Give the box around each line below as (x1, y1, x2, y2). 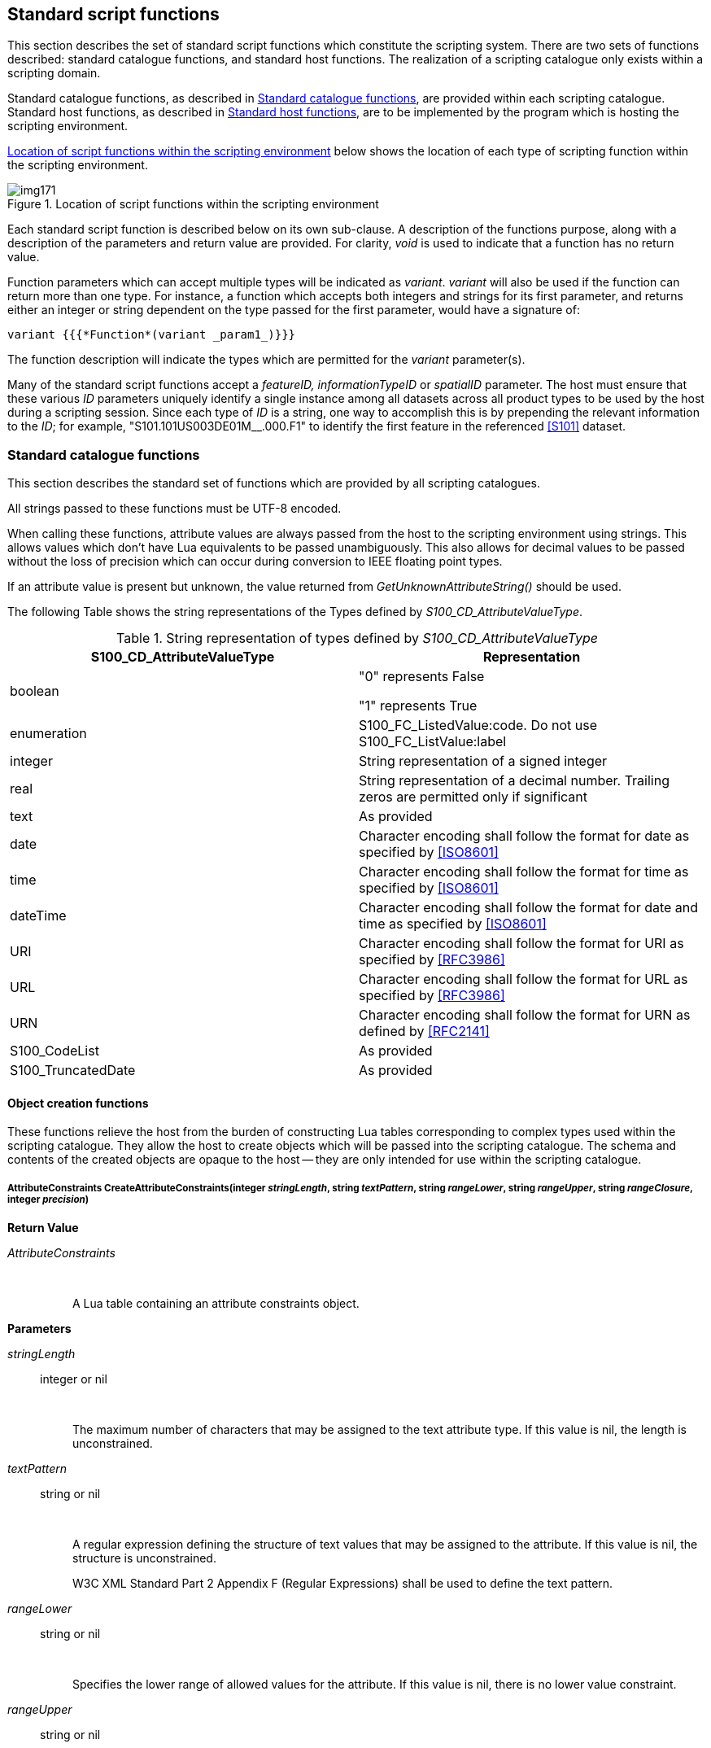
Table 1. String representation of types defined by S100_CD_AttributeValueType (116, 630, 598, 647)
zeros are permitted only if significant (359, 789, 588, 806)
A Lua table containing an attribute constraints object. (72, 1296, 360, 1311)
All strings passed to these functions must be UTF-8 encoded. (7, 501, 342, 516)
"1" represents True (359, 697, 478, 714)
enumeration (10, 725, 87, 742)
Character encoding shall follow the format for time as (359, 863, 689, 881)
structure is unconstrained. (72, 1551, 216, 1566)
